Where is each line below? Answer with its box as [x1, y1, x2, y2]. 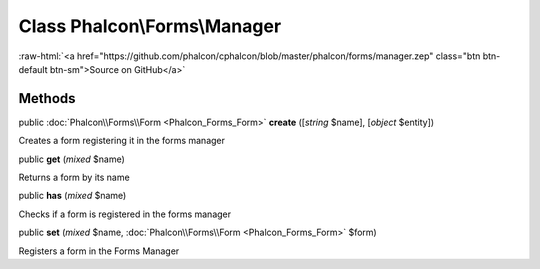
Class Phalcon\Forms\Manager [18, 15, 282, 37]
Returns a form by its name [18, 171, 130, 184]
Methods [18, 90, 76, 107]
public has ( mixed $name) [18, 190, 127, 202]
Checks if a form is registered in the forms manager [18, 208, 232, 220]
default [18, 63, 49, 75]
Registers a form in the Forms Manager [18, 245, 180, 257]
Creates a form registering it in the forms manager [18, 135, 225, 147]
